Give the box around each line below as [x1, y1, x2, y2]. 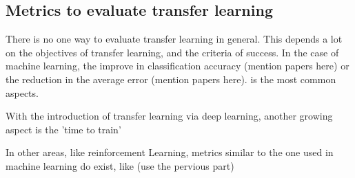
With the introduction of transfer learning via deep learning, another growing [6, 109, 333, 123]
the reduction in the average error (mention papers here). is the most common [6, 71, 336, 86]
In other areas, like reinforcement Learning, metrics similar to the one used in [6, 145, 334, 159]
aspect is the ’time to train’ [6, 122, 121, 136]
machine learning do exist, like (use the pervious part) [6, 158, 234, 173]
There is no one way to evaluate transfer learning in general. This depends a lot [6, 32, 343, 46]
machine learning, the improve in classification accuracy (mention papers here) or [6, 58, 349, 73]
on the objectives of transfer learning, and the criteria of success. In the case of [6, 45, 339, 59]
